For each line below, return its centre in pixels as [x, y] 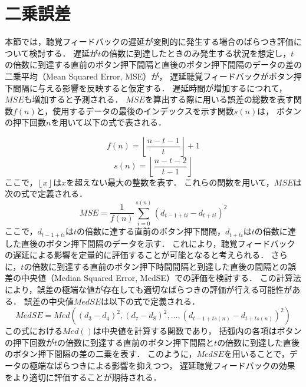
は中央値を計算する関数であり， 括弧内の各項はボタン [197, 331]
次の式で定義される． [46, 193]
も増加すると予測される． [73, 99]
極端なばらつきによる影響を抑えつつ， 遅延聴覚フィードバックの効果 [162, 365]
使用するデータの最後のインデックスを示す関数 [143, 110]
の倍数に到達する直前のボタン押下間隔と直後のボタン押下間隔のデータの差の [153, 64]
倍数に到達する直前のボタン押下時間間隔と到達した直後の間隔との [160, 266]
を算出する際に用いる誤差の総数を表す [219, 99]
